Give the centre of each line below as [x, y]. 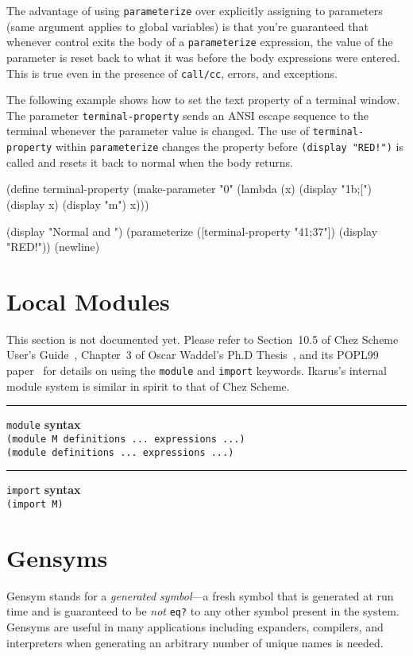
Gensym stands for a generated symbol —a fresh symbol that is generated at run [200, 595]
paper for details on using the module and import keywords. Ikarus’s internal [197, 370]
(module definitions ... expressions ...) [120, 452]
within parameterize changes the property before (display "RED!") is [229, 147]
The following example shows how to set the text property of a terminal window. [203, 100]
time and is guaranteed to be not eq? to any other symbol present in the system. [203, 611]
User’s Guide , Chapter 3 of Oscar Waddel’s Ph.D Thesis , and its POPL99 [193, 355]
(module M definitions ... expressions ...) [126, 439]
